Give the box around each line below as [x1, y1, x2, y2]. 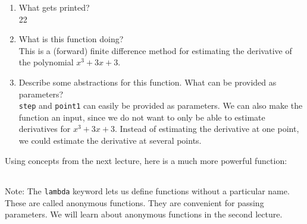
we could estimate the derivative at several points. [18, 134, 202, 146]
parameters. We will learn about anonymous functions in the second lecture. [5, 208, 283, 220]
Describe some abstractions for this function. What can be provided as [18, 75, 277, 88]
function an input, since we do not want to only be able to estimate [18, 111, 265, 123]
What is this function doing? [18, 33, 124, 45]
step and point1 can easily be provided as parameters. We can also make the [18, 99, 303, 112]
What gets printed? [18, 1, 90, 13]
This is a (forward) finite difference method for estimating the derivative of [18, 44, 292, 56]
